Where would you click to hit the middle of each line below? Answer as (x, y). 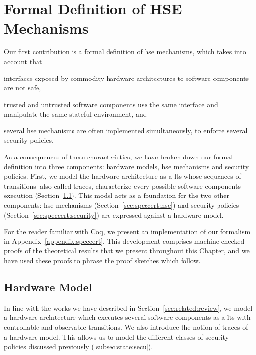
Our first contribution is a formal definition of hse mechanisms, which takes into (125, 52)
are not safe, (23, 88)
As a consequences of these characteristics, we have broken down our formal (119, 157)
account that (23, 61)
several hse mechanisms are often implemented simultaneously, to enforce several (126, 130)
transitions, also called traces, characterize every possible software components (122, 185)
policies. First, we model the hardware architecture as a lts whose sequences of (123, 176)
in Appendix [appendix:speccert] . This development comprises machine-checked (124, 241)
